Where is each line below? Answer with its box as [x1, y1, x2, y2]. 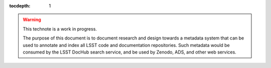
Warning [23, 16, 41, 22]
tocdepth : [9, 3, 31, 8]
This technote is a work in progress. [23, 25, 97, 32]
